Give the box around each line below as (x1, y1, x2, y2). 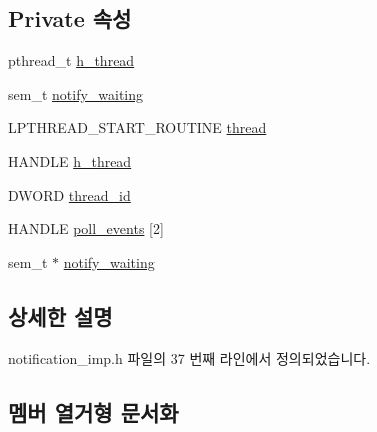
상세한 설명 (8, 300, 113, 331)
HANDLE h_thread (8, 150, 132, 171)
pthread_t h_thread (8, 50, 135, 71)
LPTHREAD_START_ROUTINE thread (8, 117, 267, 138)
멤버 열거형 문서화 (8, 396, 179, 427)
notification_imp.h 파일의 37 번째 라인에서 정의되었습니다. (8, 347, 371, 368)
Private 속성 (8, 3, 132, 34)
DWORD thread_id (8, 184, 131, 205)
